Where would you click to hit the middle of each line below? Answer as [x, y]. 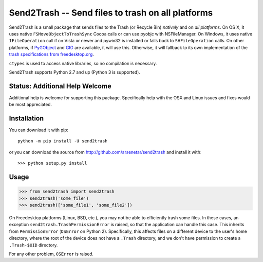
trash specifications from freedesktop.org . [52, 54]
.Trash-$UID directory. [33, 245]
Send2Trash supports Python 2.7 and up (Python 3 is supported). [75, 72]
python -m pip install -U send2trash [63, 141]
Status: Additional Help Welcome [60, 86]
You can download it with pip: [39, 130]
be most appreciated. [30, 105]
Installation [26, 118]
